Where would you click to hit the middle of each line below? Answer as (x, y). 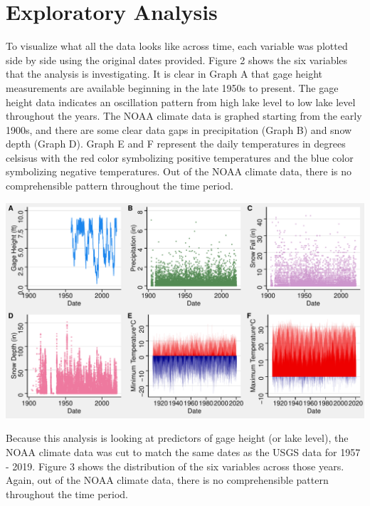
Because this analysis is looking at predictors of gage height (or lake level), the (177, 438)
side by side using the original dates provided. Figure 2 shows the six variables (177, 60)
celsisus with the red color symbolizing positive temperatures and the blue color (180, 157)
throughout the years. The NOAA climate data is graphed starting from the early (184, 116)
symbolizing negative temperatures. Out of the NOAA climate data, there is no (179, 171)
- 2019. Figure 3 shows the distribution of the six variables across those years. (175, 466)
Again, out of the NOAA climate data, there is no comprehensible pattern (167, 480)
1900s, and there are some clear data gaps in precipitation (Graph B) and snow (179, 129)
